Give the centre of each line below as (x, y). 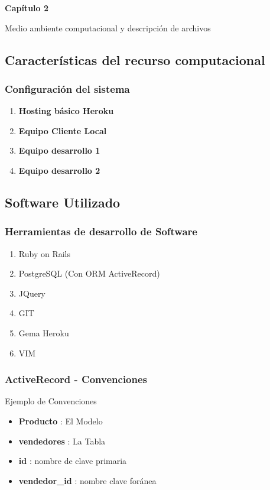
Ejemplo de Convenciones (51, 401)
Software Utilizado (63, 202)
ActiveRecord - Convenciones (76, 379)
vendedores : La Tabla (62, 441)
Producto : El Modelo (61, 421)
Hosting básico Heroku (66, 111)
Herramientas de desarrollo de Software (101, 231)
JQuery (32, 293)
